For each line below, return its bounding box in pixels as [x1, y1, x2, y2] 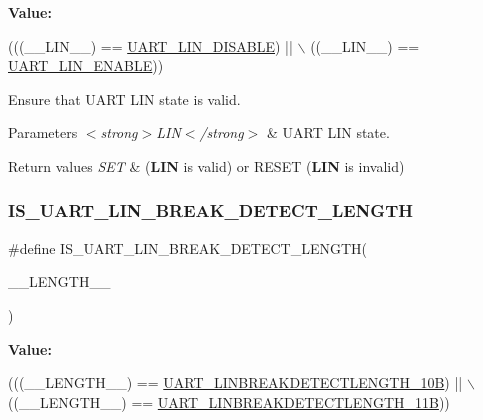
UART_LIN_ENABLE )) [8, 55, 164, 76]
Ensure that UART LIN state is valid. [8, 88, 241, 109]
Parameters [8, 122, 78, 143]
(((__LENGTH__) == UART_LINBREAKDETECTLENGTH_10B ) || [8, 372, 463, 393]
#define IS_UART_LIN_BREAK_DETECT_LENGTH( [8, 237, 368, 258]
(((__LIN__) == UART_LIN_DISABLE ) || [8, 35, 293, 56]
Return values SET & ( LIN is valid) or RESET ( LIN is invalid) [8, 155, 405, 176]
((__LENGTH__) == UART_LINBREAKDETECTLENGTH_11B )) [8, 391, 450, 412]
